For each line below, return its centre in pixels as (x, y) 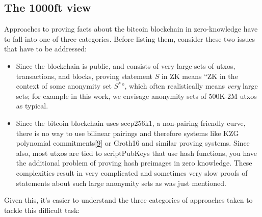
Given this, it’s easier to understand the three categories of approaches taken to (128, 200)
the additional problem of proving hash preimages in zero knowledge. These (134, 163)
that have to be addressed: (45, 49)
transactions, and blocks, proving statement (84, 76)
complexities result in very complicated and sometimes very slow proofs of (132, 172)
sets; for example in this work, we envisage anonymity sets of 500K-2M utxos (136, 96)
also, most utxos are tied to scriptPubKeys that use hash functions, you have (137, 153)
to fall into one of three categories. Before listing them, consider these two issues (129, 38)
